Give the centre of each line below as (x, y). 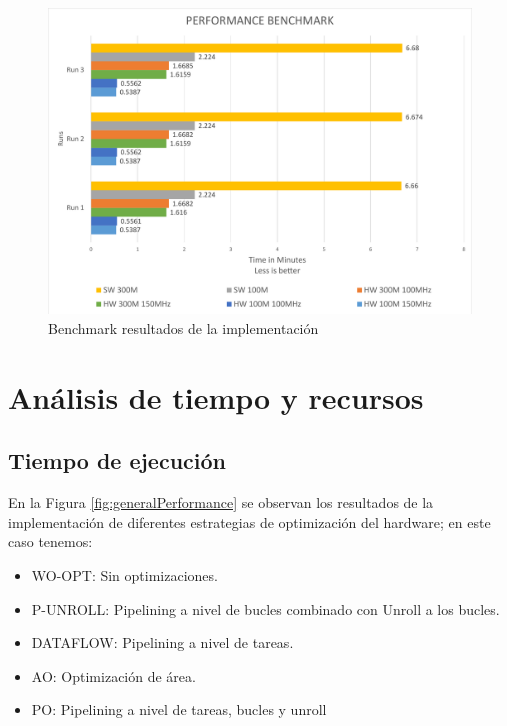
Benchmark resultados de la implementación (183, 328)
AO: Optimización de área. (113, 675)
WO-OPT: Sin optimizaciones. (124, 574)
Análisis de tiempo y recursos (216, 396)
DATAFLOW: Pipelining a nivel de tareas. (162, 642)
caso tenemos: (50, 541)
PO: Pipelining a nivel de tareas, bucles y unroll (179, 709)
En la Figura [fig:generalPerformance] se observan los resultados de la (221, 502)
